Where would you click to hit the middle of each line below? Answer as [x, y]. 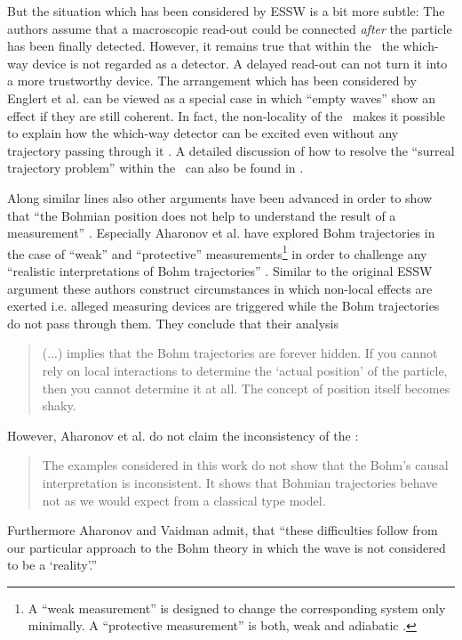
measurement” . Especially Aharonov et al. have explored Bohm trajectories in [221, 233]
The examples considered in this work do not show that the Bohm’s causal [245, 465]
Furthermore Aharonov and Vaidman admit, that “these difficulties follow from [223, 530]
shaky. [59, 405]
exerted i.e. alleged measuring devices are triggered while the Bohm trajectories [223, 306]
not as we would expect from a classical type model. [184, 500]
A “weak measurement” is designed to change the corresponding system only [237, 608]
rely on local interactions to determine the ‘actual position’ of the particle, [245, 370]
